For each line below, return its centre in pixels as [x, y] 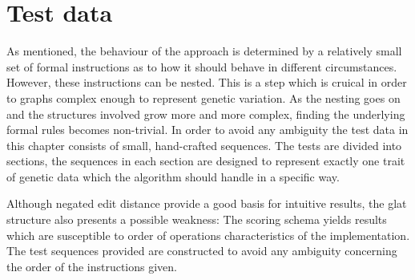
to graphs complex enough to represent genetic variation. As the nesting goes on [203, 97]
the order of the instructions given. [92, 266]
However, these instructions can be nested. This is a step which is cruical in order [207, 82]
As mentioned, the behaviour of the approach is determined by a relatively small [204, 51]
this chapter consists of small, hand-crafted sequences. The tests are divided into [204, 145]
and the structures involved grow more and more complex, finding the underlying [206, 114]
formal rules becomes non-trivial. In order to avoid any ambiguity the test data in [207, 130]
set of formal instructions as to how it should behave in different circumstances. [202, 66]
